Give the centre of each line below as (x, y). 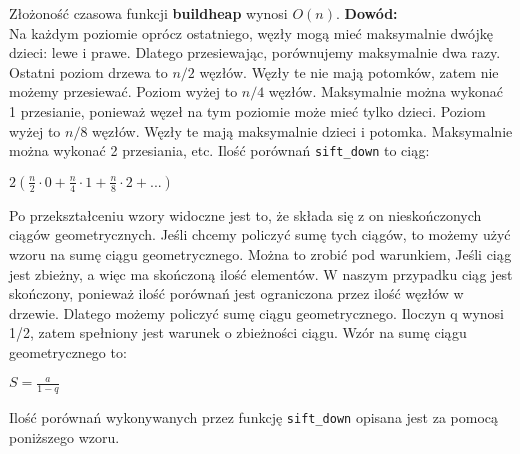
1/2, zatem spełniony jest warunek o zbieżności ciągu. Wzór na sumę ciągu (238, 332)
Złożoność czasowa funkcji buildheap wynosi (148, 13)
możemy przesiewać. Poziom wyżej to (123, 91)
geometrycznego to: (68, 351)
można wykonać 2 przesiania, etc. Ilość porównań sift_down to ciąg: (219, 150)
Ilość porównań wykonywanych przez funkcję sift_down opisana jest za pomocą (254, 416)
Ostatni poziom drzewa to (88, 71)
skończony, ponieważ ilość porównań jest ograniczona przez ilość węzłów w (236, 293)
